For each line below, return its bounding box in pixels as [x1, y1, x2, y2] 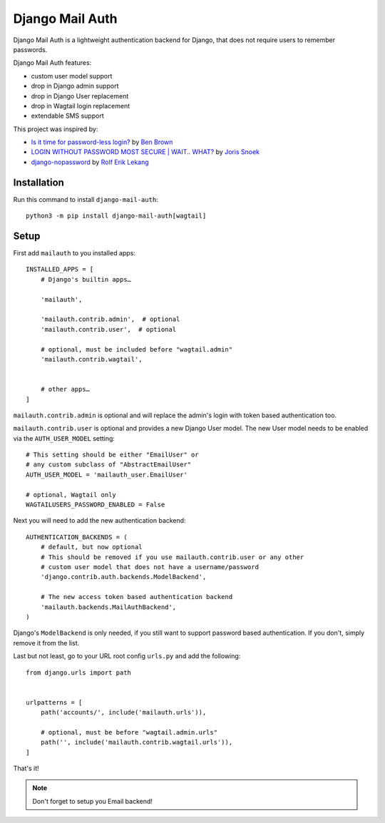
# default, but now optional [40, 543, 143, 551]
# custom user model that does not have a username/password [40, 563, 260, 571]
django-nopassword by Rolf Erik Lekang [31, 158, 149, 166]
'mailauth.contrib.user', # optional [40, 325, 177, 333]
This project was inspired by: [13, 125, 98, 133]
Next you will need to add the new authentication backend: [13, 516, 186, 525]
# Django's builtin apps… [40, 275, 132, 283]
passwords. [13, 45, 48, 53]
